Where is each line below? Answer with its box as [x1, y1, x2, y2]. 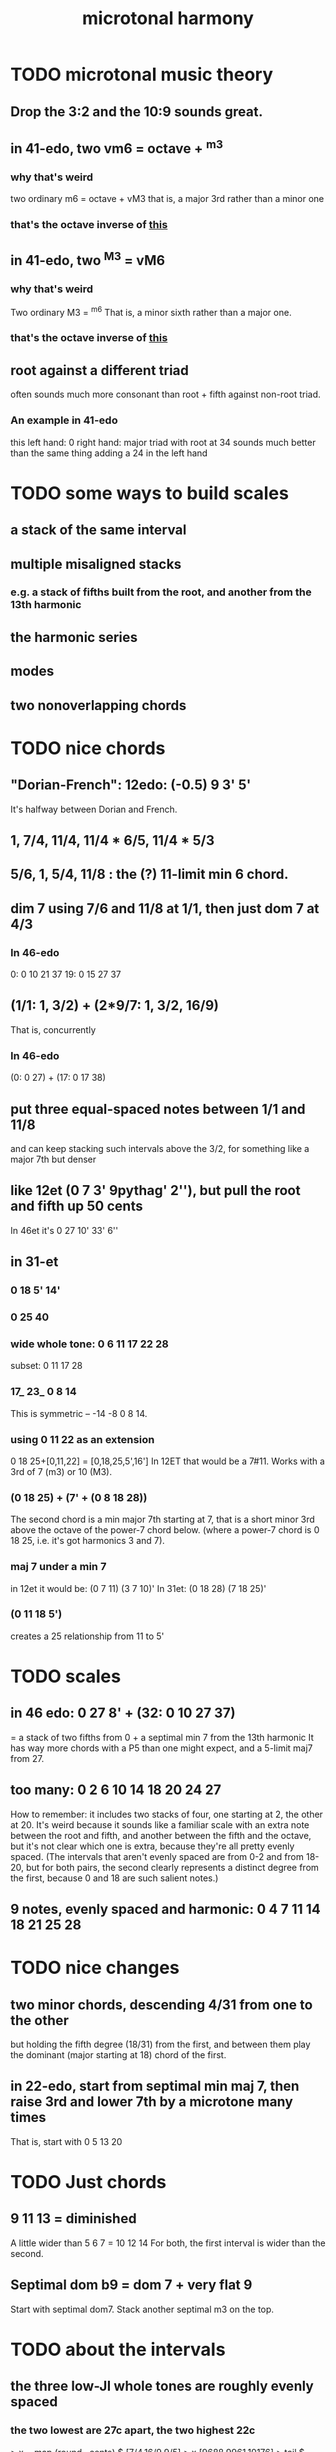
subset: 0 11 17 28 [10, 1360, 83, 1372]
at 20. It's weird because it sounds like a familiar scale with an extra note [10, 1818, 310, 1831]
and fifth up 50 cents [10, 1198, 143, 1215]
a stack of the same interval [10, 522, 187, 539]
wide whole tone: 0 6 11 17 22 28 [10, 1337, 169, 1351]
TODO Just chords [10, 2171, 167, 2194]
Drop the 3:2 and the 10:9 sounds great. [10, 103, 263, 120]
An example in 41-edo [10, 413, 118, 427]
